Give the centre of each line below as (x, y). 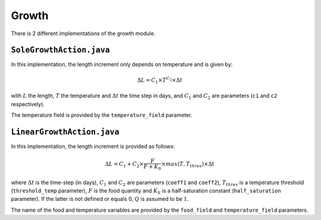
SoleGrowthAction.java (60, 50)
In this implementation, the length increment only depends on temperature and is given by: (122, 64)
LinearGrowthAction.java (65, 132)
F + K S (152, 167)
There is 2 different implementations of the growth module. (83, 33)
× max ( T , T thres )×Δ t (188, 165)
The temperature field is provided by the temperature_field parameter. (102, 115)
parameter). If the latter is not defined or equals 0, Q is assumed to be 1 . (100, 199)
